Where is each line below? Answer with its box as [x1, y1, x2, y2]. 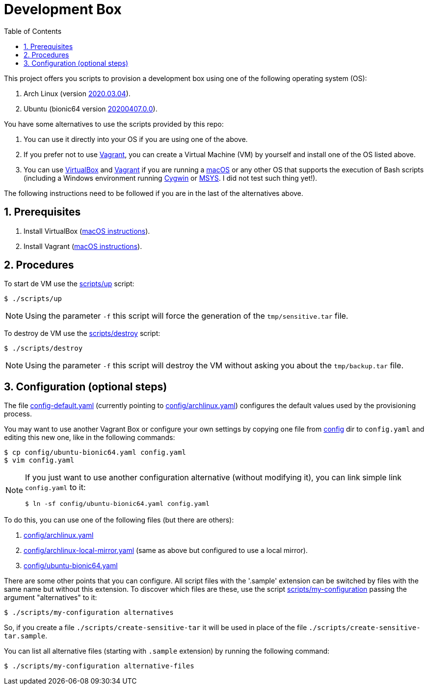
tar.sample [4, 632, 46, 640]
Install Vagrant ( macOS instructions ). [24, 242, 142, 250]
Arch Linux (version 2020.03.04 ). [24, 89, 131, 98]
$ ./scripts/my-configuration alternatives [4, 608, 174, 617]
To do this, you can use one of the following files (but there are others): [4, 516, 234, 524]
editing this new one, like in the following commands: [4, 433, 175, 442]
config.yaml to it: [25, 482, 86, 493]
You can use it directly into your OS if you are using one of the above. [24, 135, 248, 143]
